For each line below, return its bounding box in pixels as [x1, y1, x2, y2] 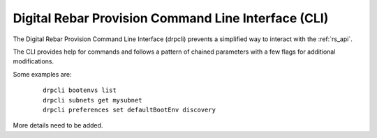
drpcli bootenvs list [43, 86, 117, 94]
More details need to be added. [13, 121, 103, 130]
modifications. [13, 57, 54, 66]
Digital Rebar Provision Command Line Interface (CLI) [13, 10, 329, 26]
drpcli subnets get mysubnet [43, 96, 142, 104]
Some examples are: [13, 70, 72, 78]
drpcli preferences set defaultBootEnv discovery [43, 105, 216, 114]
